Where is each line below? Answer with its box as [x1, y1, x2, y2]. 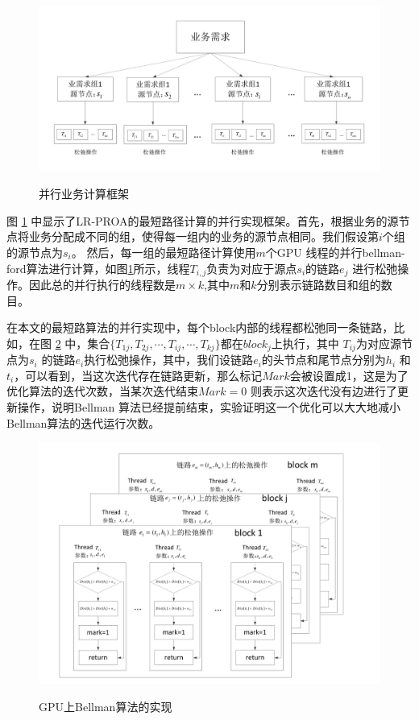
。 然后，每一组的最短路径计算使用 [71, 243, 256, 260]
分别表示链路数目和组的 [256, 275, 381, 292]
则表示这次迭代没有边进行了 [250, 383, 397, 399]
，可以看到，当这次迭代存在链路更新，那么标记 [14, 366, 263, 383]
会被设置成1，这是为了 [289, 366, 409, 383]
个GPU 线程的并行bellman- [265, 243, 405, 260]
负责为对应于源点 [206, 259, 297, 276]
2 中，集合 [55, 334, 110, 351]
